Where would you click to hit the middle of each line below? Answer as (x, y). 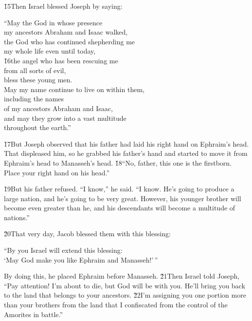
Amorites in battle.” (34, 314)
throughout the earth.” (37, 127)
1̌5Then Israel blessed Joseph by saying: (63, 6)
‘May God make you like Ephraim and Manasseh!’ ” (81, 259)
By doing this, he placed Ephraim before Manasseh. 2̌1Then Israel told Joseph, (122, 276)
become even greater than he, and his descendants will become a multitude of (120, 208)
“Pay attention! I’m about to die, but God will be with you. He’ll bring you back (125, 285)
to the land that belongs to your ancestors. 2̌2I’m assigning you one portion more (125, 295)
